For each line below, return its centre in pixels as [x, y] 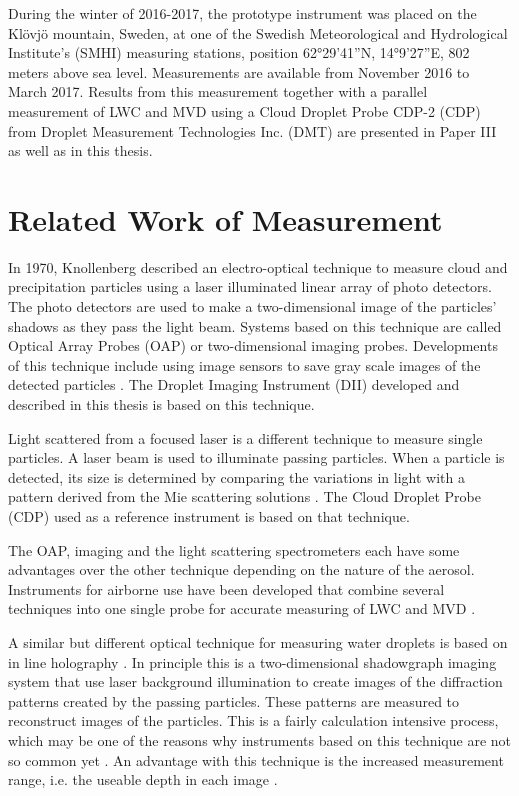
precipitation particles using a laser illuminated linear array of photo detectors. [250, 286]
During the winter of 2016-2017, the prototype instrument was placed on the [242, 13]
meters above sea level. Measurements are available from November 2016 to [239, 71]
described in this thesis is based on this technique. [161, 404]
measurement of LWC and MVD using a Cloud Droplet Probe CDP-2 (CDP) [244, 110]
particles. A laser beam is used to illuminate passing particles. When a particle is [256, 457]
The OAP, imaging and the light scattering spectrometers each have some [234, 549]
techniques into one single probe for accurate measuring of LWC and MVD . [242, 608]
